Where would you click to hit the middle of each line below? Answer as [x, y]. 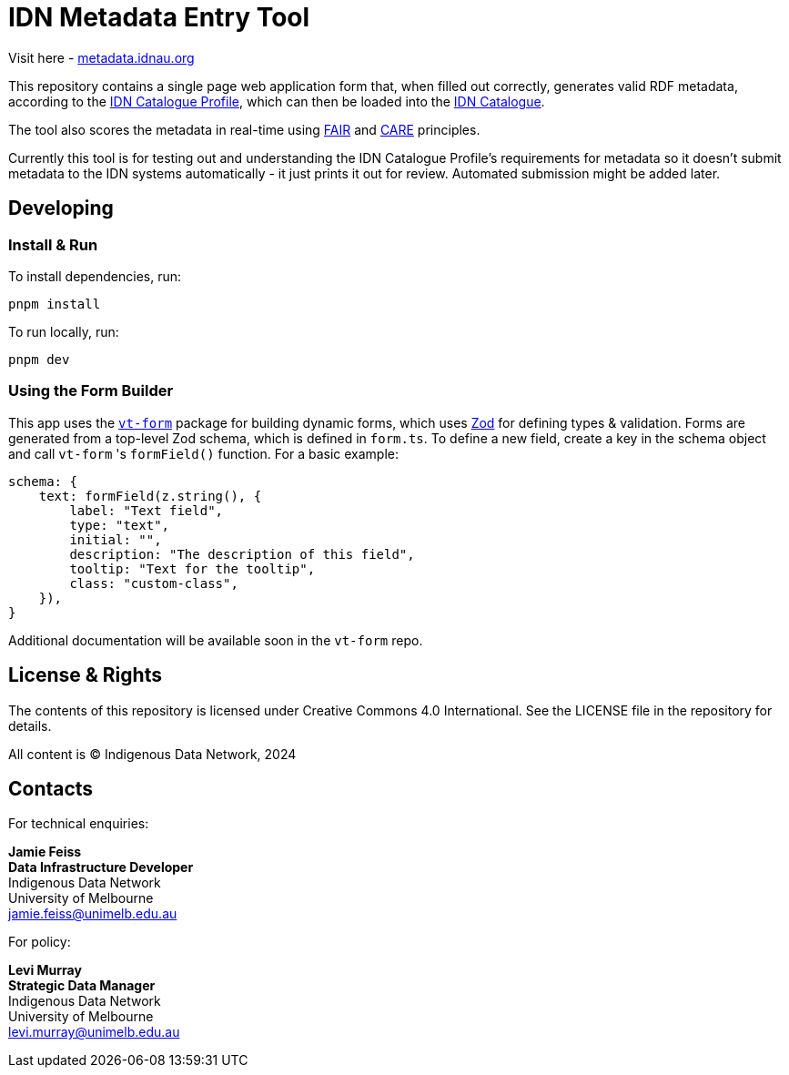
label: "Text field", [147, 510]
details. [30, 725]
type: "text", [120, 525]
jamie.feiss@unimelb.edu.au [93, 914]
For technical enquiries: [79, 824]
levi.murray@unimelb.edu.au [94, 1032]
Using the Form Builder [91, 391]
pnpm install [55, 304]
